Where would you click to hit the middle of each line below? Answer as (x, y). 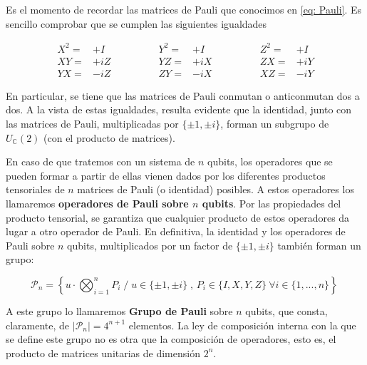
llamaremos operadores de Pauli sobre (97, 203)
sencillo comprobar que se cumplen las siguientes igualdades (136, 23)
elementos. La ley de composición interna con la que (242, 325)
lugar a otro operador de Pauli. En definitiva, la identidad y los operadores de (176, 231)
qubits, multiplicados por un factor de (150, 245)
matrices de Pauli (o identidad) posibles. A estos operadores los (216, 189)
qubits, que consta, (286, 310)
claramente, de (38, 325)
